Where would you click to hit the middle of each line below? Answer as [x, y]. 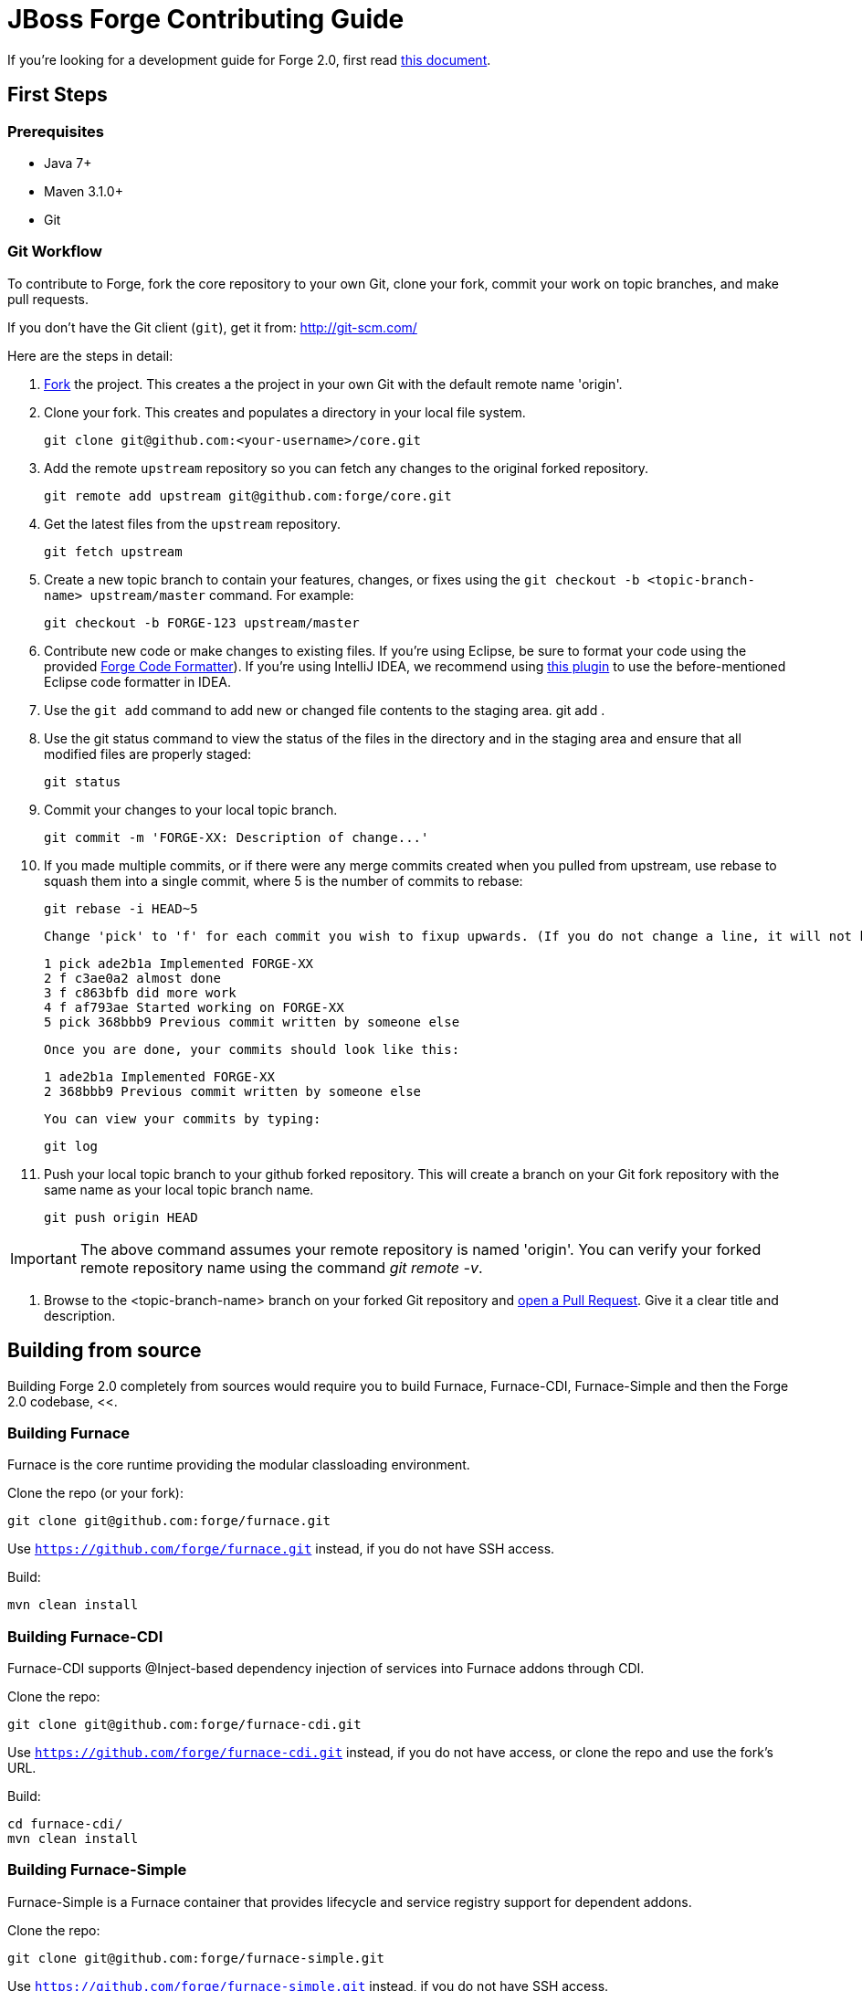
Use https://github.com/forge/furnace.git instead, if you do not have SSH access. [281, 1549]
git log [71, 1146]
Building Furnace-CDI [85, 1636]
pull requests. [48, 299]
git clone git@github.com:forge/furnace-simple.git [196, 1958]
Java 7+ [68, 163]
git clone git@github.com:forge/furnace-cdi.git [184, 1725]
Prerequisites [56, 131]
